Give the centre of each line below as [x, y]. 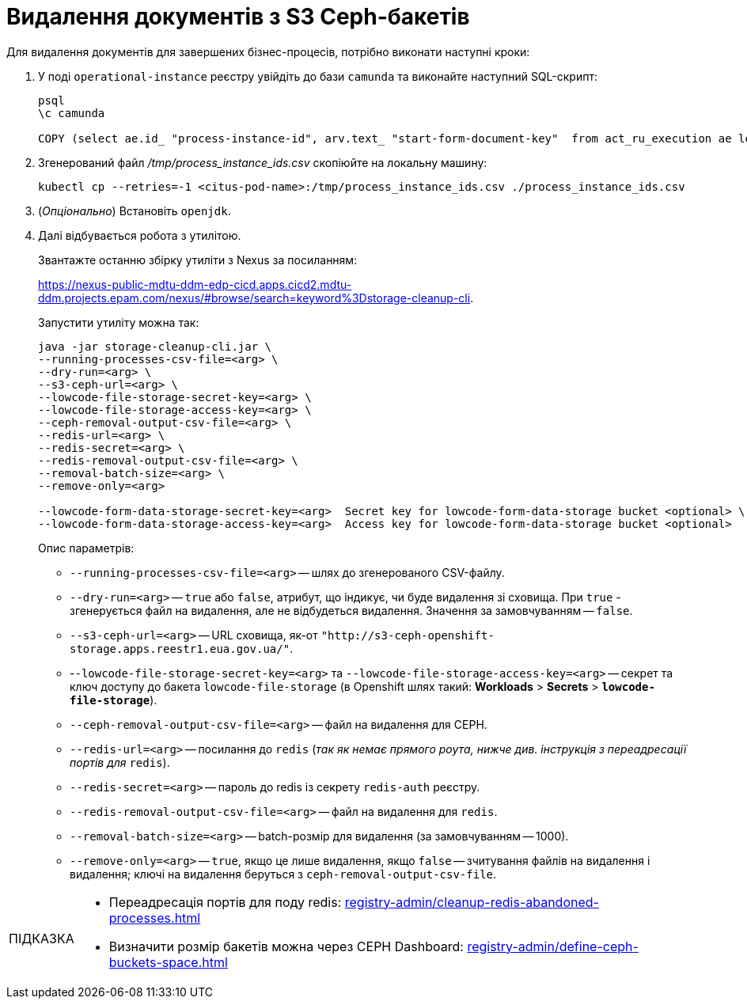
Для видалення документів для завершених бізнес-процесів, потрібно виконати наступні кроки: [268, 51]
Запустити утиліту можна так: [119, 322]
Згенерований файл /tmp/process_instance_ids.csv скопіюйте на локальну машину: [263, 162]
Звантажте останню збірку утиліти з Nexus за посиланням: [198, 260]
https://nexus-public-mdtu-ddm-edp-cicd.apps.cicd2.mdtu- [195, 284]
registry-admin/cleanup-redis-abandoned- [472, 902]
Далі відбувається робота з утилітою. [140, 235]
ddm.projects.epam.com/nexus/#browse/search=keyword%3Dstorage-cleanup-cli [254, 298]
